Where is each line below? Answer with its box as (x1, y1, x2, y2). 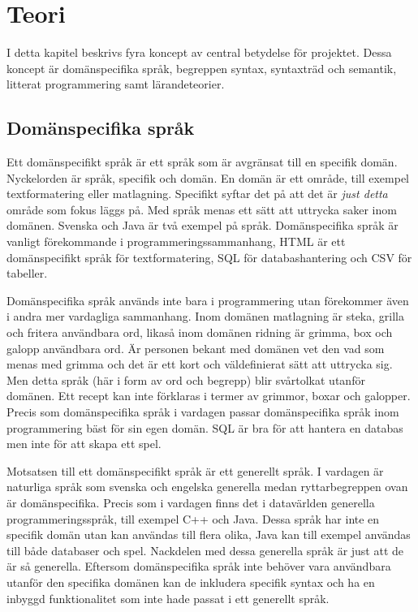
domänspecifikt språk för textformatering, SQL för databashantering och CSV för (6, 248, 412, 265)
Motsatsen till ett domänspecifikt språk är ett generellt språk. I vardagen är (6, 462, 384, 479)
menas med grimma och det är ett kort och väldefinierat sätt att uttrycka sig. (6, 356, 393, 373)
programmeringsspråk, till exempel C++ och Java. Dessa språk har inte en (6, 510, 380, 527)
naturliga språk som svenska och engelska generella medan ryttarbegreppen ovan (6, 478, 408, 495)
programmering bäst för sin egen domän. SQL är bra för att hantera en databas (6, 419, 403, 436)
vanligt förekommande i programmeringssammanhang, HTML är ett (6, 233, 346, 250)
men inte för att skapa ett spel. (6, 435, 162, 452)
